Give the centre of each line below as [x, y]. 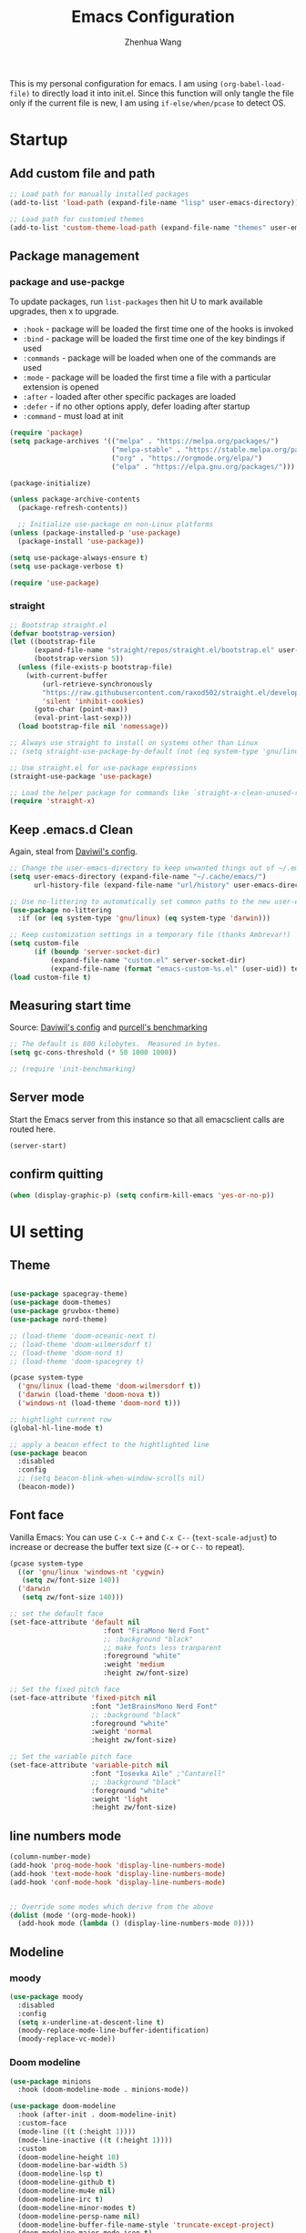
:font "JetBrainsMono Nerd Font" [154, 1706]
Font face [37, 1515]
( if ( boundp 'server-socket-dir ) [97, 952]
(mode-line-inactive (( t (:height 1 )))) [95, 2140]
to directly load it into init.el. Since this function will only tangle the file [163, 93]
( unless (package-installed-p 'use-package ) [95, 533]
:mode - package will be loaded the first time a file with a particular [147, 377]
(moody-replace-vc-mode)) [67, 2039]
